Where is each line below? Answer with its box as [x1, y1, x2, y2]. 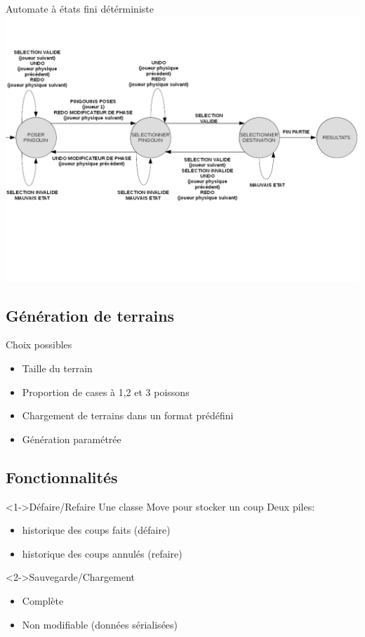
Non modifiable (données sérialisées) [22, 617, 178, 631]
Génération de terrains [6, 304, 175, 326]
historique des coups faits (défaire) [22, 523, 171, 537]
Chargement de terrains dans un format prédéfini [22, 408, 234, 423]
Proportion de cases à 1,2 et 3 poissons [22, 384, 190, 399]
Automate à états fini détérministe [6, 1, 154, 15]
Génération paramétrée [22, 431, 121, 446]
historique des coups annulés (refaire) [22, 546, 182, 560]
